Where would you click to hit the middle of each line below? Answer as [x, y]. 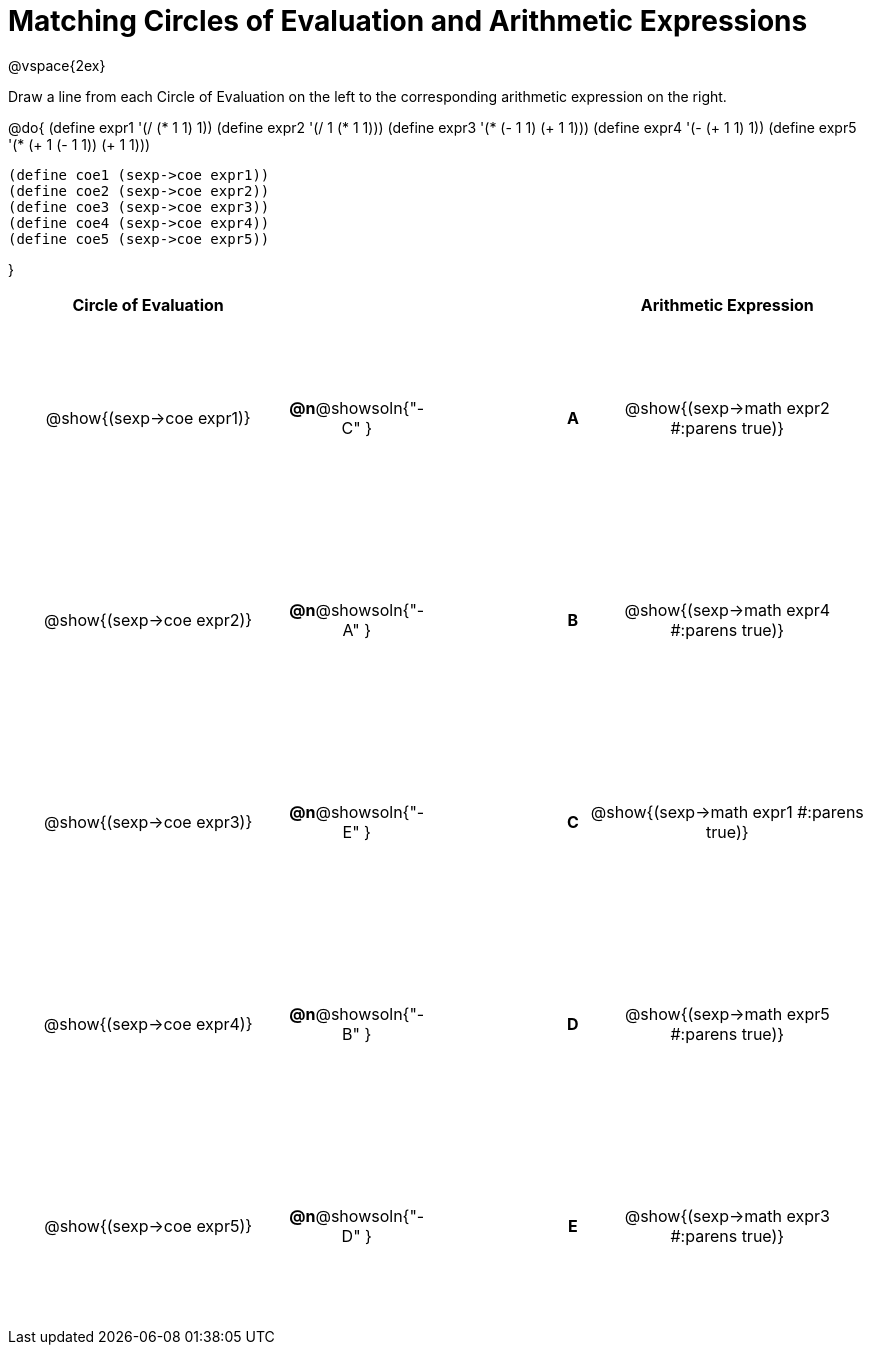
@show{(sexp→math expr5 [727, 1013]
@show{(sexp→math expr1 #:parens [727, 811]
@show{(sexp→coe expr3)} [148, 821]
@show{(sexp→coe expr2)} [148, 619]
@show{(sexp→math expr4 [727, 609]
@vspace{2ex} [57, 65]
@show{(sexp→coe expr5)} [148, 1225]
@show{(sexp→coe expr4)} [148, 1023]
